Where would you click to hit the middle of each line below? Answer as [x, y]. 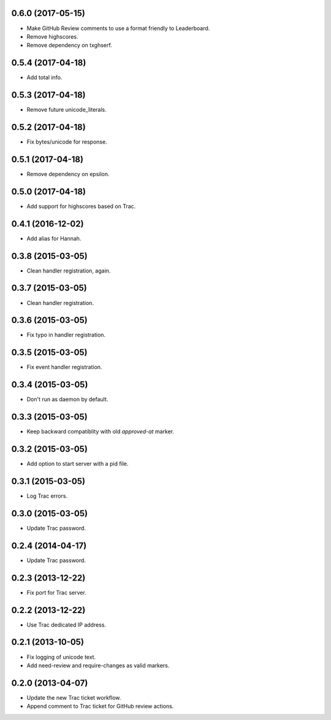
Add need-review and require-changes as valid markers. [98, 665]
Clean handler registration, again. [69, 271]
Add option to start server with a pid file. [78, 464]
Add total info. [44, 77]
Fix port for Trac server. [57, 592]
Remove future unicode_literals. [67, 110]
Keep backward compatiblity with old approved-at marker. [101, 432]
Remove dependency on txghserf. [70, 45]
